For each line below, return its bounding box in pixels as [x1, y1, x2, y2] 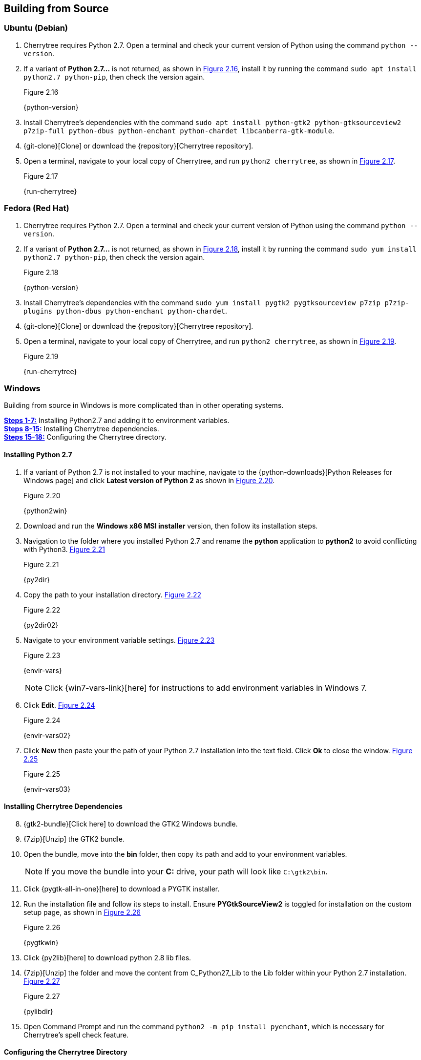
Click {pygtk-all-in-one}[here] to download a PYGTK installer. [23, 884, 220, 893]
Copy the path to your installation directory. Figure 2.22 [23, 590, 202, 599]
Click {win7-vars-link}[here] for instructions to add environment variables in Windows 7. [44, 682, 367, 693]
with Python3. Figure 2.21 [23, 545, 105, 553]
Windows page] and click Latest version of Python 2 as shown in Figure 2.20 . [23, 476, 275, 485]
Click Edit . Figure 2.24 [23, 700, 95, 709]
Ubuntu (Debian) [4, 23, 68, 33]
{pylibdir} [23, 1007, 53, 1016]
